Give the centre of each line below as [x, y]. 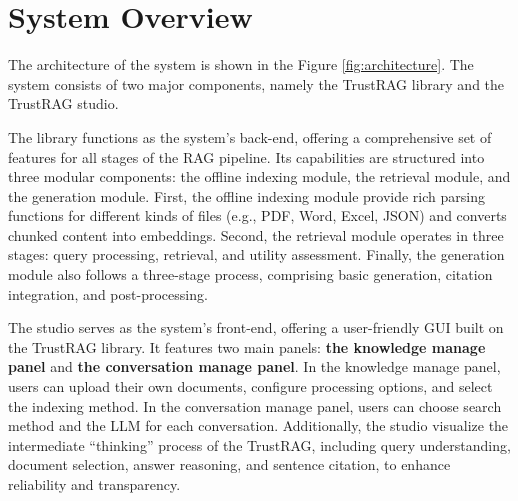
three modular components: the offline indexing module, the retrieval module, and [259, 176]
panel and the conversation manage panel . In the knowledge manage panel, [254, 366]
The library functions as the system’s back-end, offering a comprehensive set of [250, 136]
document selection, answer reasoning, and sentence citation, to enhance [229, 464]
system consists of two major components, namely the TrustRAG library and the [256, 83]
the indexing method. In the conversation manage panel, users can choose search [255, 405]
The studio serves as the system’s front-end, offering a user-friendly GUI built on [256, 327]
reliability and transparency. [94, 484]
